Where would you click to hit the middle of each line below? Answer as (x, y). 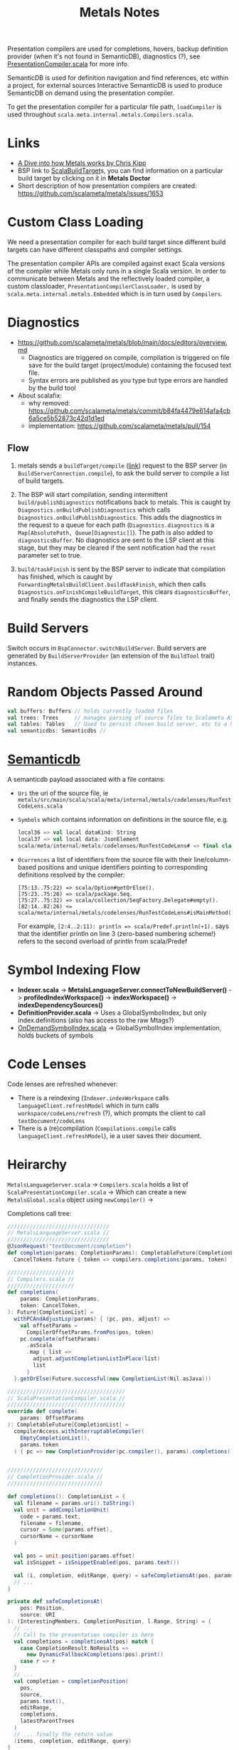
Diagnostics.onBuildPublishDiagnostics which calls (94, 509)
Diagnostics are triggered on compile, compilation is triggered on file (129, 357)
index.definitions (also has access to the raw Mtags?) (96, 1020)
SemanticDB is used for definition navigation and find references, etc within (118, 78)
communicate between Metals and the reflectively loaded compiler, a (108, 278)
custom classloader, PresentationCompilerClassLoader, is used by (104, 286)
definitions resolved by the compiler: (71, 875)
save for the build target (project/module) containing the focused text (130, 365)
